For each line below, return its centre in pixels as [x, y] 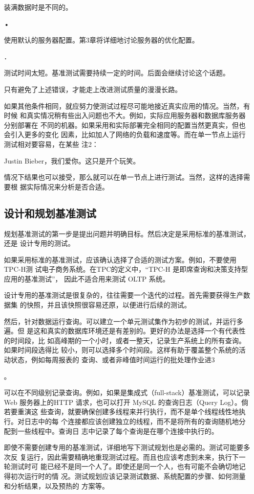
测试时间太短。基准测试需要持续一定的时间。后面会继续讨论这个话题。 [117, 73]
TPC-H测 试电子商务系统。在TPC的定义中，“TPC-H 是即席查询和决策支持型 [126, 269]
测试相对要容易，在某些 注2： [51, 144]
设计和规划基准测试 [50, 213]
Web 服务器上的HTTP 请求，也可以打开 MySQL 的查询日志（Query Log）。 [123, 402]
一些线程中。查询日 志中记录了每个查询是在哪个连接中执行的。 [118, 431]
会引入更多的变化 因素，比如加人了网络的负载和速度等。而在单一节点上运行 [125, 134]
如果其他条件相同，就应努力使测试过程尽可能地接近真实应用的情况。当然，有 [127, 106]
